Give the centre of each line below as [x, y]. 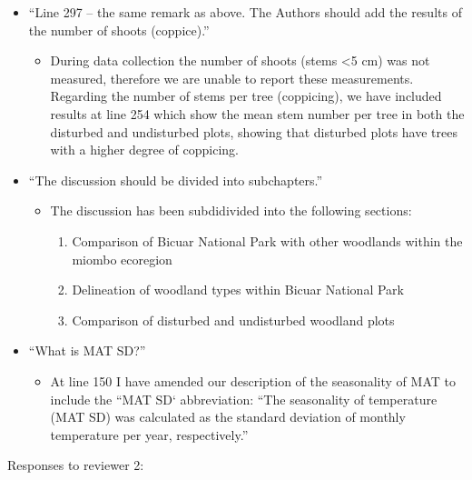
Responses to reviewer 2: [76, 465]
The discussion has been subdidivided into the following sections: [231, 210]
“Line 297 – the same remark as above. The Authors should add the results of [245, 12]
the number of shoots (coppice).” [119, 30]
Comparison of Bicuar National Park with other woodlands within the [267, 240]
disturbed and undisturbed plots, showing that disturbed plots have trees [254, 131]
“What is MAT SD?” [87, 350]
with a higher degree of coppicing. [144, 150]
